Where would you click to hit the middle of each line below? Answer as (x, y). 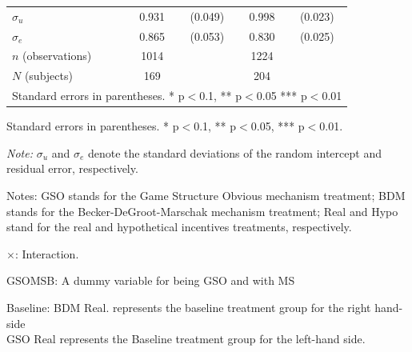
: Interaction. (47, 253)
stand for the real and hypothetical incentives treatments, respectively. (179, 227)
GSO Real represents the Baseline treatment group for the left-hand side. (186, 339)
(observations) (57, 56)
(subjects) (48, 76)
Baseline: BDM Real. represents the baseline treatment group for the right (189, 307)
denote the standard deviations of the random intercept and (234, 152)
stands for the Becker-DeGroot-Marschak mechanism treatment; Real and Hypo (202, 211)
